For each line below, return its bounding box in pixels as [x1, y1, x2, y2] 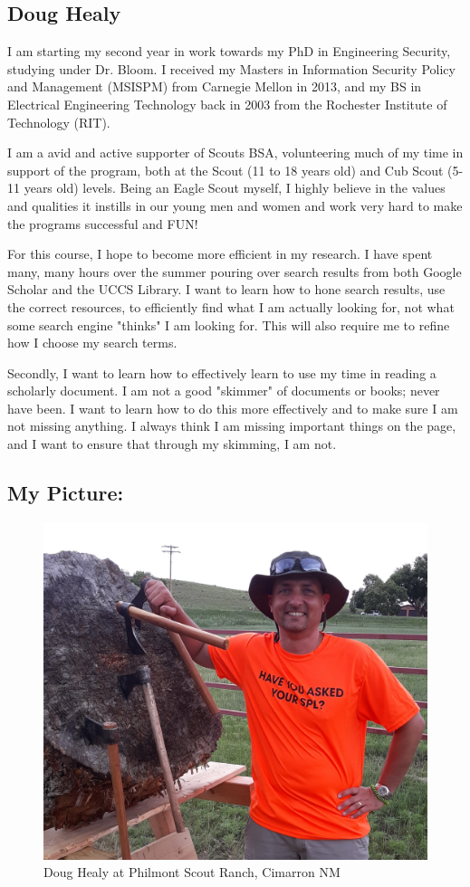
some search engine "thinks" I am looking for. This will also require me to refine [7, 315, 450, 334]
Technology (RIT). [7, 112, 110, 131]
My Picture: [7, 479, 124, 507]
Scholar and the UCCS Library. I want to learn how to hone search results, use [7, 280, 446, 299]
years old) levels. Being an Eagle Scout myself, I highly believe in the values [24, 178, 446, 197]
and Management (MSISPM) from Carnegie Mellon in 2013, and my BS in [7, 77, 422, 96]
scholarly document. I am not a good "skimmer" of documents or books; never [7, 381, 440, 400]
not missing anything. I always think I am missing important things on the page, [7, 416, 456, 435]
